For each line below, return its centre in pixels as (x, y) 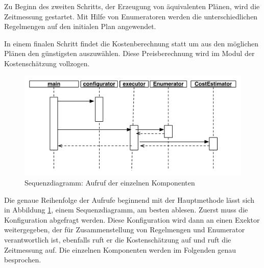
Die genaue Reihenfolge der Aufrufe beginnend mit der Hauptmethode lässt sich (129, 199)
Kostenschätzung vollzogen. (47, 63)
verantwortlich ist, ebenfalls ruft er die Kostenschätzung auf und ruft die (118, 239)
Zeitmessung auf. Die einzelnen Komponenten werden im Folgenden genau (120, 249)
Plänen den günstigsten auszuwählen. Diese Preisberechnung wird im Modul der (129, 53)
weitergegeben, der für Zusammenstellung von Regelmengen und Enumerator (125, 230)
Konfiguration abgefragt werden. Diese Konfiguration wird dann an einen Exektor (132, 219)
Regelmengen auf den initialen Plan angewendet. (80, 26)
